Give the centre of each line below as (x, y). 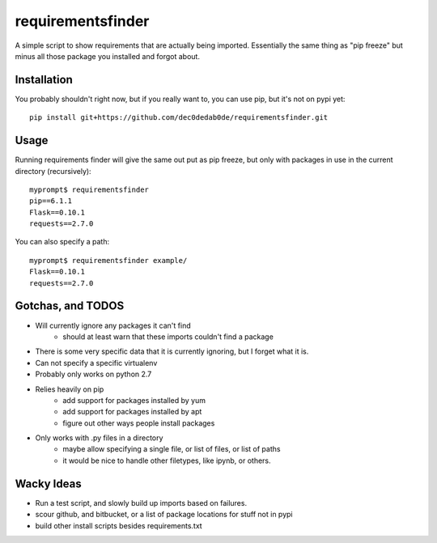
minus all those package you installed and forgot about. (107, 56)
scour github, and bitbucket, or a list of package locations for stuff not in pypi (164, 515)
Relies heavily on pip (70, 389)
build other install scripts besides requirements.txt (119, 525)
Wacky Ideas (48, 484)
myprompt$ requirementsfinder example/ (108, 260)
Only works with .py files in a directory (99, 438)
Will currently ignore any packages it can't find (113, 325)
